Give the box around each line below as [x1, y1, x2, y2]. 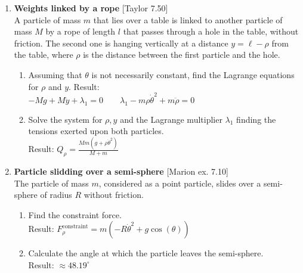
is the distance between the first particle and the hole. [83, 48, 280, 61]
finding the [236, 113, 276, 125]
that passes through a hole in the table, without [123, 25, 299, 38]
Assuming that [28, 68, 82, 80]
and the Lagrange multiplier [120, 113, 222, 125]
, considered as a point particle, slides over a [98, 176, 261, 189]
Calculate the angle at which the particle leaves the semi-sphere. [28, 247, 264, 259]
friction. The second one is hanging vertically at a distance [14, 36, 228, 49]
